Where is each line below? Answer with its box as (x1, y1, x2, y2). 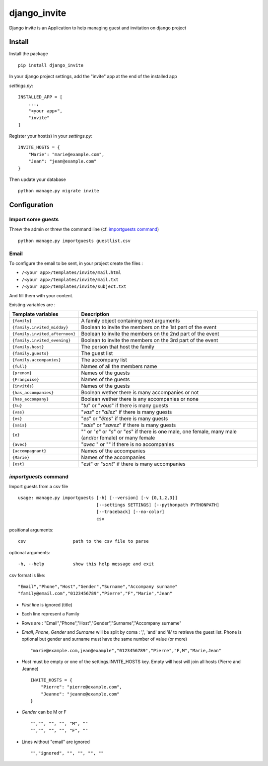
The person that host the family (81, 343, 155, 350)
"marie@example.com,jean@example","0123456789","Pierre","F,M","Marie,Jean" (30, 648, 222, 653)
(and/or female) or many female (81, 434, 155, 441)
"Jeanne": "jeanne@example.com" (40, 691, 120, 697)
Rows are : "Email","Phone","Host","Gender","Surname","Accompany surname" (21, 620, 182, 626)
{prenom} (12, 370, 32, 375)
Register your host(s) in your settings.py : (9, 133, 93, 139)
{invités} (12, 383, 35, 389)
